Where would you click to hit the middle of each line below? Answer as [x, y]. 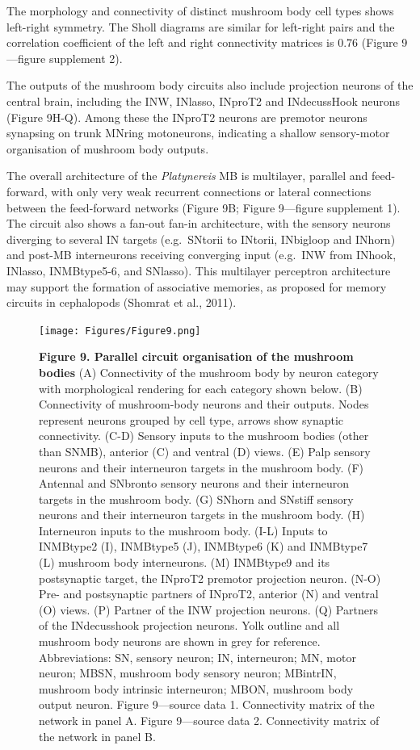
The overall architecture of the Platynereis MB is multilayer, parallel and [187, 176]
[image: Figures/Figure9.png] [120, 331]
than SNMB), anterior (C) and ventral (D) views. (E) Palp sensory [205, 451]
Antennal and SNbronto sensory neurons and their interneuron [194, 483]
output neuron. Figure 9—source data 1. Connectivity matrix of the [207, 704]
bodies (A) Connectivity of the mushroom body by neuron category [209, 372]
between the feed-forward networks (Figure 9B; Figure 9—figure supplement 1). [204, 207]
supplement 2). [86, 58]
